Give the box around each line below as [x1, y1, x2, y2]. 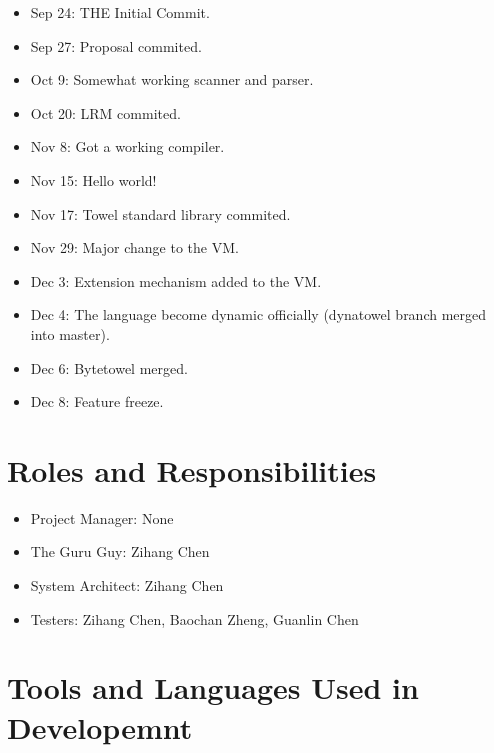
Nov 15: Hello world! [30, 169, 157, 190]
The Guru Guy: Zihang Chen [30, 541, 210, 562]
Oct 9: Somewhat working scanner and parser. [30, 69, 314, 90]
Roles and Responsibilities [7, 449, 377, 490]
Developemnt [7, 706, 193, 747]
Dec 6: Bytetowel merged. [30, 357, 188, 378]
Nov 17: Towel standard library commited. [30, 203, 291, 224]
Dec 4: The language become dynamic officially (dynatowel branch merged [30, 304, 487, 325]
